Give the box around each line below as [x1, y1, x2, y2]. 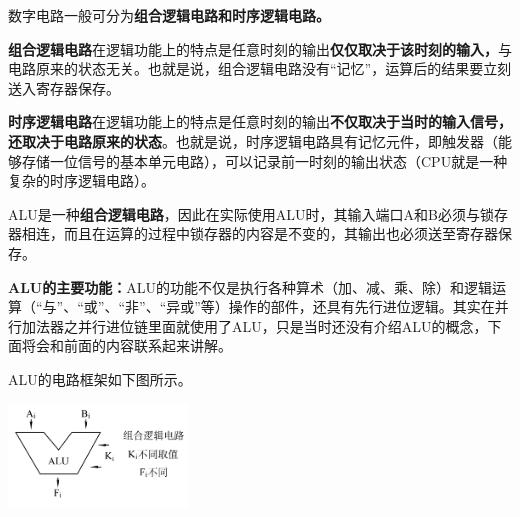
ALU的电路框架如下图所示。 [8, 368, 192, 389]
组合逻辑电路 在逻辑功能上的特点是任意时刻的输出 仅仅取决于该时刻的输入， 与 [8, 38, 512, 59]
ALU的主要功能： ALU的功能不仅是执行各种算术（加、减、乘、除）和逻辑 [8, 276, 492, 297]
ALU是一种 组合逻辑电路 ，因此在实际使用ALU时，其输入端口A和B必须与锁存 [8, 203, 508, 224]
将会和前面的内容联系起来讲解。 [21, 335, 232, 356]
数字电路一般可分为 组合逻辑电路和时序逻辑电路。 [8, 5, 330, 25]
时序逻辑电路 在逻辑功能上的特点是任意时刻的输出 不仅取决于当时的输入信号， [8, 111, 512, 132]
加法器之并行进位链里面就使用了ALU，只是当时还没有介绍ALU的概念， [21, 315, 488, 336]
